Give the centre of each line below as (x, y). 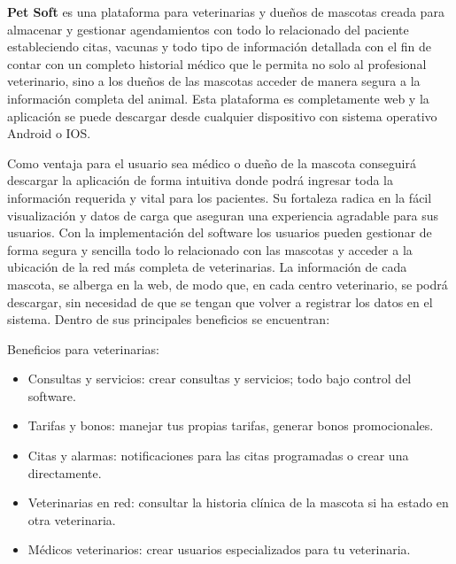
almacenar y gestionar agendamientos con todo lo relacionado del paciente (208, 29)
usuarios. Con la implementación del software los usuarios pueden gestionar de (220, 232)
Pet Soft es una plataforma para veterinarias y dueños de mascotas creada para (226, 12)
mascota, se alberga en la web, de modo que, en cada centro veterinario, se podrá (228, 284)
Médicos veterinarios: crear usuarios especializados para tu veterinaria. (219, 549)
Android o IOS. (49, 133)
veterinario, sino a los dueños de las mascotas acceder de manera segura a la (214, 81)
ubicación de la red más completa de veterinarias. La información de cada (207, 267)
